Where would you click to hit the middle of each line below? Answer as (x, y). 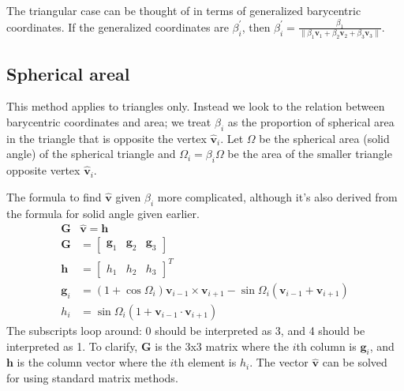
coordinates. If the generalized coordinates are (118, 26)
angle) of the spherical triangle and (91, 154)
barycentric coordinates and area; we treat (109, 121)
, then (256, 26)
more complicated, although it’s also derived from (277, 196)
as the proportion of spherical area (311, 121)
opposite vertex (43, 170)
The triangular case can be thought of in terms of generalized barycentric (184, 10)
